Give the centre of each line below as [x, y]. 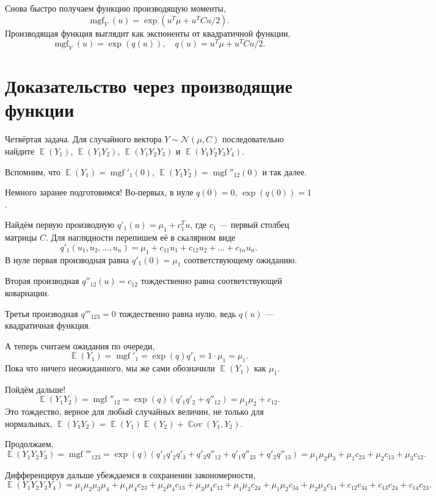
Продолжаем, [29, 444]
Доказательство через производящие [149, 86]
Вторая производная [42, 281]
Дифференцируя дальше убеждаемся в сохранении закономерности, [130, 474]
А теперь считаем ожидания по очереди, [80, 345]
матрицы [21, 237]
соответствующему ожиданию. [241, 259]
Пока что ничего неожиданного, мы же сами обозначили [110, 368]
